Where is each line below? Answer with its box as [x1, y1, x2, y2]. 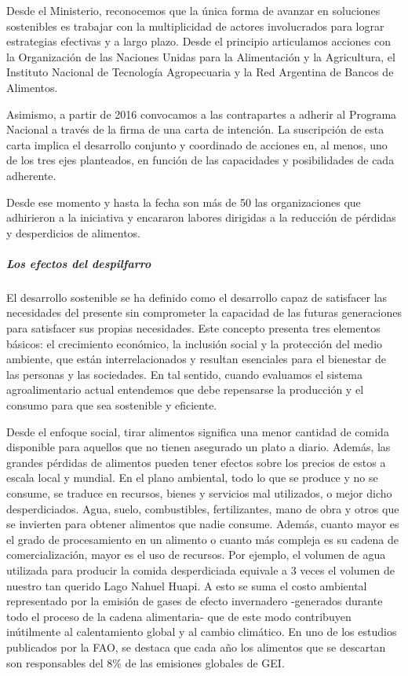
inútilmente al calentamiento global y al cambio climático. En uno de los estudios [6, 623, 397, 640]
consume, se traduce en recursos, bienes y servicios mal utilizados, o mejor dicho [6, 485, 392, 501]
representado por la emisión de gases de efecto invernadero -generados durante [6, 593, 383, 609]
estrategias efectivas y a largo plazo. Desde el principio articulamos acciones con [6, 33, 391, 50]
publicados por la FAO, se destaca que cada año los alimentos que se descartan [6, 638, 386, 655]
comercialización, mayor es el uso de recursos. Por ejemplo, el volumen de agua [6, 546, 386, 563]
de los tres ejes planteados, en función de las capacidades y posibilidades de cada [6, 152, 395, 168]
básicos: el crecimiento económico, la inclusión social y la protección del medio [6, 335, 383, 351]
